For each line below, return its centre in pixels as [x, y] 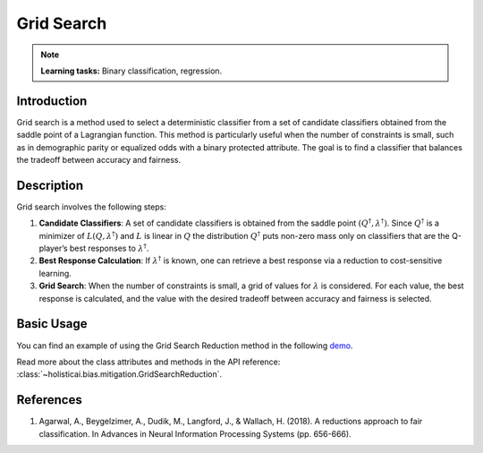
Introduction [52, 101]
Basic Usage [52, 324]
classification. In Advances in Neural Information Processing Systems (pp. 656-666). [195, 433]
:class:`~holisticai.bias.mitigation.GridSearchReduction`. [119, 374]
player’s [53, 248]
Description [50, 185]
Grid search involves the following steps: [92, 207]
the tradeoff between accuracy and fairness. [99, 160]
